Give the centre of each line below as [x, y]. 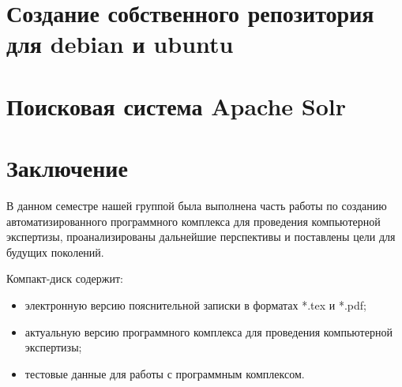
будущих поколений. [55, 252]
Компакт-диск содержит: [65, 278]
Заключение [67, 168]
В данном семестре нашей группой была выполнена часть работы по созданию [197, 206]
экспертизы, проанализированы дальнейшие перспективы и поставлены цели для [201, 237]
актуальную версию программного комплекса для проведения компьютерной [209, 331]
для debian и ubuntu [120, 44]
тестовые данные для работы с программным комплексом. [165, 373]
